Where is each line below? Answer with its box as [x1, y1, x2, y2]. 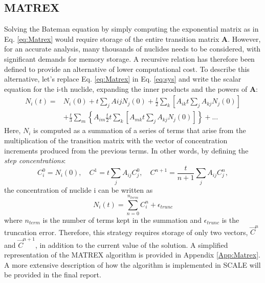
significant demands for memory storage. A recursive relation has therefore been [4, 53, 255, 64]
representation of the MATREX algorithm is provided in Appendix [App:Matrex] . [4, 249, 260, 260]
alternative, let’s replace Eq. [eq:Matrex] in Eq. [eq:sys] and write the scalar [4, 73, 241, 84]
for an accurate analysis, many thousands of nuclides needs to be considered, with [4, 43, 261, 54]
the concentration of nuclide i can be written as [4, 184, 153, 195]
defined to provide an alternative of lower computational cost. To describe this [4, 63, 250, 74]
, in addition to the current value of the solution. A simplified [35, 239, 228, 250]
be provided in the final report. [4, 269, 101, 280]
